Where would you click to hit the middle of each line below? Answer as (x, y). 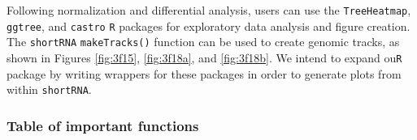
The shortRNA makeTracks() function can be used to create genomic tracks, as (203, 42)
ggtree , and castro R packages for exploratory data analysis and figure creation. (208, 25)
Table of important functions (103, 125)
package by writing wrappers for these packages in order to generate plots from (204, 73)
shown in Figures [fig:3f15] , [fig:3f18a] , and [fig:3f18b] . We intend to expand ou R (204, 57)
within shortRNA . (49, 89)
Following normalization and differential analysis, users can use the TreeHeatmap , (209, 10)
